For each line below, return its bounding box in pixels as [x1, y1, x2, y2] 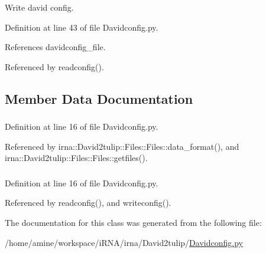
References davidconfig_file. [5, 41, 106, 53]
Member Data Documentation [5, 89, 193, 107]
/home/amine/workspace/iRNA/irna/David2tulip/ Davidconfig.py [5, 236, 243, 248]
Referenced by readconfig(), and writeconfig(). [5, 196, 171, 209]
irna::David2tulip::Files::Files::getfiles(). [5, 152, 148, 164]
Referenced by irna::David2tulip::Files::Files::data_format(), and [5, 140, 239, 152]
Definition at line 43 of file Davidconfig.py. [5, 21, 158, 33]
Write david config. [5, 1, 74, 13]
